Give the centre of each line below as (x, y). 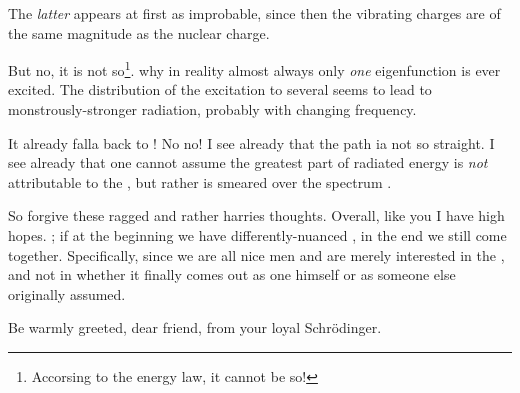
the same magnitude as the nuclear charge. (139, 32)
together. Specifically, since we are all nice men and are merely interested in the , (256, 254)
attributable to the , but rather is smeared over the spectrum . (200, 181)
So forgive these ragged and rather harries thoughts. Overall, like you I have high (256, 215)
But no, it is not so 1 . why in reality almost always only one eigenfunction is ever (254, 68)
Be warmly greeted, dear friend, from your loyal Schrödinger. (195, 327)
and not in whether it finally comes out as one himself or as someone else (232, 274)
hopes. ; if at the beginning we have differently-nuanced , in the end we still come (257, 235)
